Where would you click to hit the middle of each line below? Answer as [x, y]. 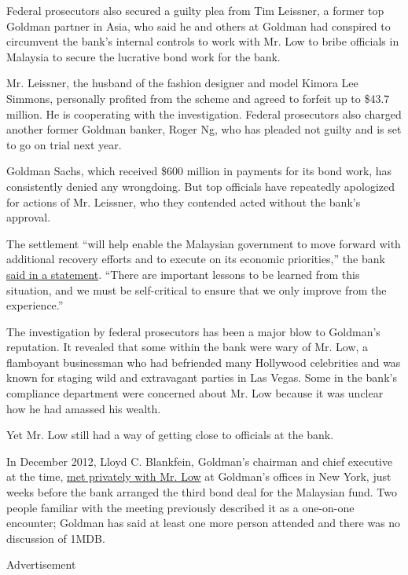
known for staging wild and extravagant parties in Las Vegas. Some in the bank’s [202, 377]
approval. [29, 217]
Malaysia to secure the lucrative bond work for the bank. [143, 56]
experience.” [35, 305]
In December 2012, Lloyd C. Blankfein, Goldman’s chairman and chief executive [200, 461]
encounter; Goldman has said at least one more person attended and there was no [204, 523]
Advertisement [41, 564]
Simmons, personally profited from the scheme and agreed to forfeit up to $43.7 [198, 98]
